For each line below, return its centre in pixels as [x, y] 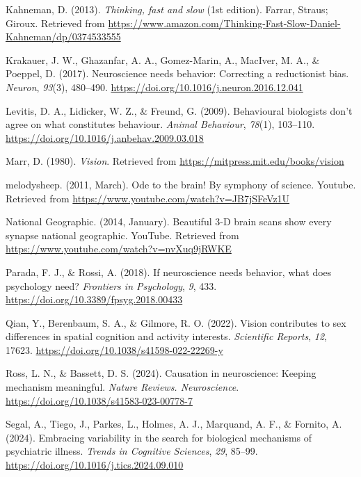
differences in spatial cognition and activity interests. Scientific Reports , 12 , [166, 336]
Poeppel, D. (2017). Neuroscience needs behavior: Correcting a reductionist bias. [177, 73]
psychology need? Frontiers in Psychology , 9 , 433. [111, 285]
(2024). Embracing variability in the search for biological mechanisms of [159, 437]
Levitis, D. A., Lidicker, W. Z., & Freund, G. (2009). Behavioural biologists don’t [179, 110]
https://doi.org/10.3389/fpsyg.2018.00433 [94, 299]
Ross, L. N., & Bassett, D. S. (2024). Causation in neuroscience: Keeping [161, 373]
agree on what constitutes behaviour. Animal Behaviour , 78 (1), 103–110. [160, 124]
